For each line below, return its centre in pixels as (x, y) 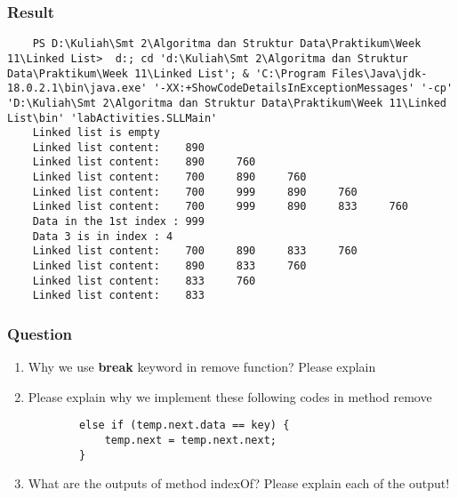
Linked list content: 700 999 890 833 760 (221, 207)
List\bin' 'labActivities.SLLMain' (112, 118)
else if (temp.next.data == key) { (185, 426)
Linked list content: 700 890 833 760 (195, 251)
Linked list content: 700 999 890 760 (195, 192)
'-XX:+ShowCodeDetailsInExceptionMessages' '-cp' (303, 88)
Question (40, 333)
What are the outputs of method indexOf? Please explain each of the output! (239, 483)
